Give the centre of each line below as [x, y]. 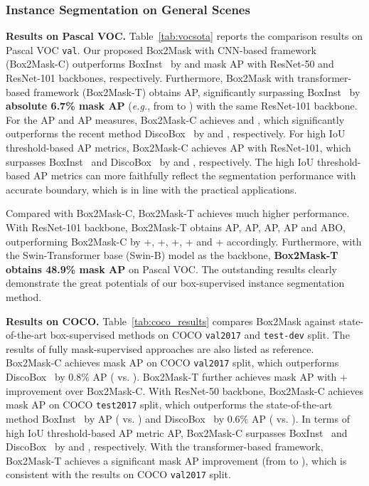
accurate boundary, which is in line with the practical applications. [151, 189]
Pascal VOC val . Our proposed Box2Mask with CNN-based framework [161, 49]
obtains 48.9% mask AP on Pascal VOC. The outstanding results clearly [171, 269]
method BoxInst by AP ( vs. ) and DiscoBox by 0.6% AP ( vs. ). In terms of [178, 418]
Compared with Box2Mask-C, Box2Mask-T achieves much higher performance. [178, 213]
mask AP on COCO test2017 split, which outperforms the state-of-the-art [169, 405]
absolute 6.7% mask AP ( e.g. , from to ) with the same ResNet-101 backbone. [182, 106]
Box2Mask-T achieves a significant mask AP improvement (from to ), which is [176, 460]
